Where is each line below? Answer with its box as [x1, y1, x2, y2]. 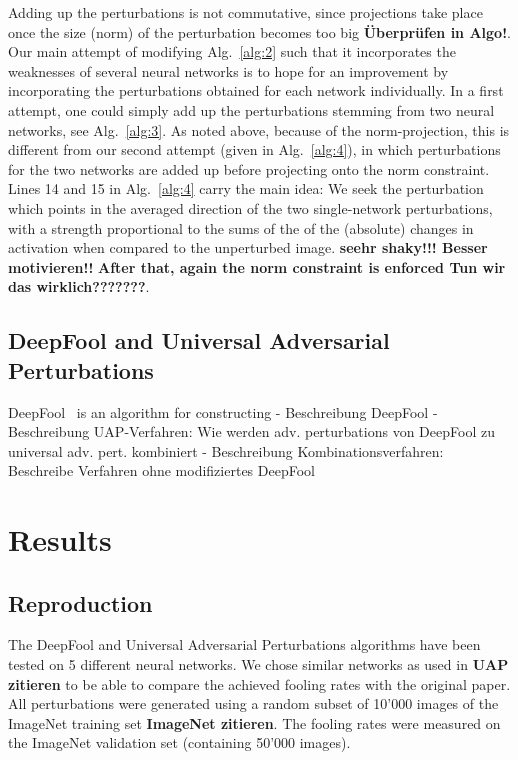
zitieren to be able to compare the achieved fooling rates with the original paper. [8, 673, 511, 694]
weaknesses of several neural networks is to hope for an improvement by [8, 60, 449, 81]
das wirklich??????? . [8, 276, 150, 297]
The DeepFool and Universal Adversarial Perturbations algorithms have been [8, 634, 481, 655]
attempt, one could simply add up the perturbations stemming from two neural [8, 99, 495, 120]
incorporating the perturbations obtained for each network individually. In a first [8, 80, 504, 101]
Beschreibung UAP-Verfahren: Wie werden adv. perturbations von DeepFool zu [8, 421, 495, 442]
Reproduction [8, 587, 153, 618]
